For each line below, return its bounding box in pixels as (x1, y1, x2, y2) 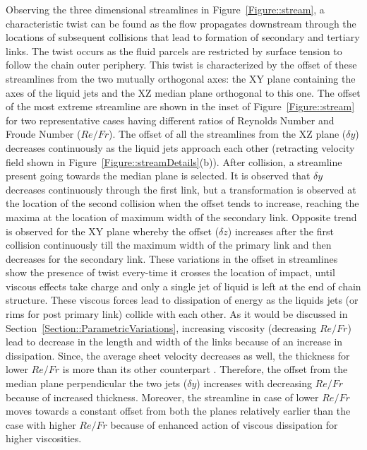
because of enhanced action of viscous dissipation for (110, 417, 338, 432)
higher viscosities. (6, 431, 82, 446)
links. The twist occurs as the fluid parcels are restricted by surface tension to (6, 43, 342, 58)
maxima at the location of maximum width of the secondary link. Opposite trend (6, 209, 357, 224)
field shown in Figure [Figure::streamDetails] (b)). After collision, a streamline (6, 154, 342, 169)
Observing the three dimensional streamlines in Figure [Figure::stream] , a (6, 2, 325, 16)
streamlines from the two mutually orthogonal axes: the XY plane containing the (6, 71, 356, 85)
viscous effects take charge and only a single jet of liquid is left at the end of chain (6, 278, 361, 293)
